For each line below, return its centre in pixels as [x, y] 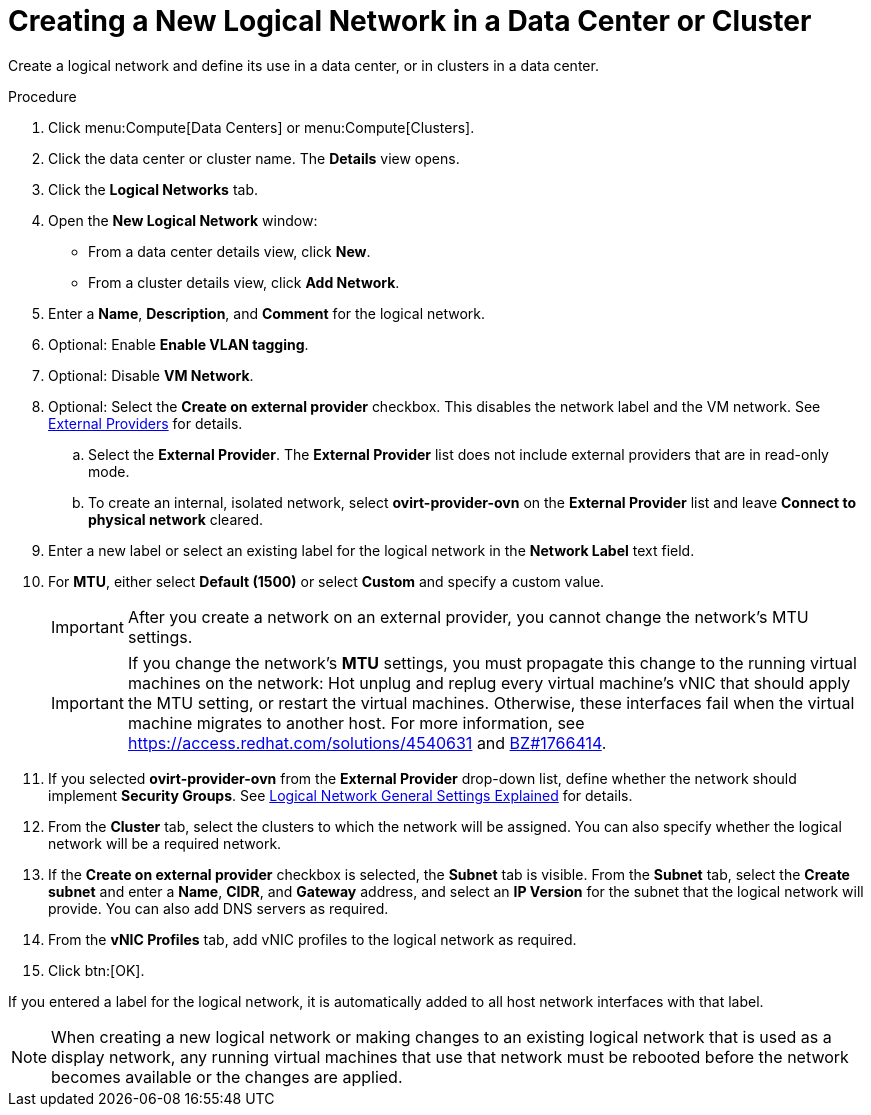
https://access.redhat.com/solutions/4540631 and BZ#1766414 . [367, 742]
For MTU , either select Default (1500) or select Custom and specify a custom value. [326, 581]
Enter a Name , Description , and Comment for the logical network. [267, 313]
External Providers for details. [145, 423]
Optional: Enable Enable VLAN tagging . [178, 344]
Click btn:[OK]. [96, 970]
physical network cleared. [176, 519]
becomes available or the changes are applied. [227, 1076]
